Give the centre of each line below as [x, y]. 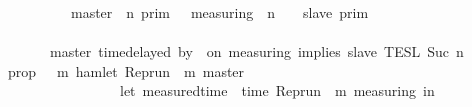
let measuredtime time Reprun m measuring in [277, 90]
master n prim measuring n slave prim [219, 12]
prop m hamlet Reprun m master [126, 70]
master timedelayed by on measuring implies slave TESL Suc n [256, 51]
